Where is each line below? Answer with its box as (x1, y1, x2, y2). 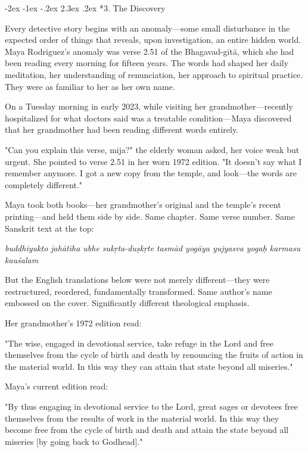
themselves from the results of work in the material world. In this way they (5, 412, 279, 424)
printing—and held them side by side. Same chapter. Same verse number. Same (5, 210, 295, 222)
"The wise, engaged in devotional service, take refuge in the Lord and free (5, 336, 273, 349)
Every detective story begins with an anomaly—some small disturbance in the (5, 21, 290, 34)
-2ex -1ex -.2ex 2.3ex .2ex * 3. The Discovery (5, 2, 166, 14)
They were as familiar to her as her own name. (5, 80, 175, 92)
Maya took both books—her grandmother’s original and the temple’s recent (5, 198, 281, 211)
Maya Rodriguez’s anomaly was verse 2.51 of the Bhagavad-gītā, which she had (5, 45, 294, 57)
